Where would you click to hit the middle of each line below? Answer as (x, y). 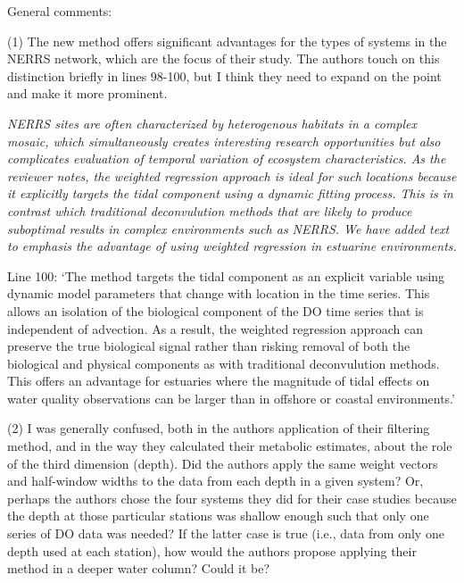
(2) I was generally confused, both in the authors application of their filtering (219, 428)
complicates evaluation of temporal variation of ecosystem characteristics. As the (227, 158)
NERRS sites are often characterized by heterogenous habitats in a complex (212, 123)
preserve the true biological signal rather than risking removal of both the (209, 346)
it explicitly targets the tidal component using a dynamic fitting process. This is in (230, 193)
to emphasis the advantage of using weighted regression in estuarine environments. (232, 246)
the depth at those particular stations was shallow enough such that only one (218, 516)
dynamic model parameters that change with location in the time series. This (219, 293)
